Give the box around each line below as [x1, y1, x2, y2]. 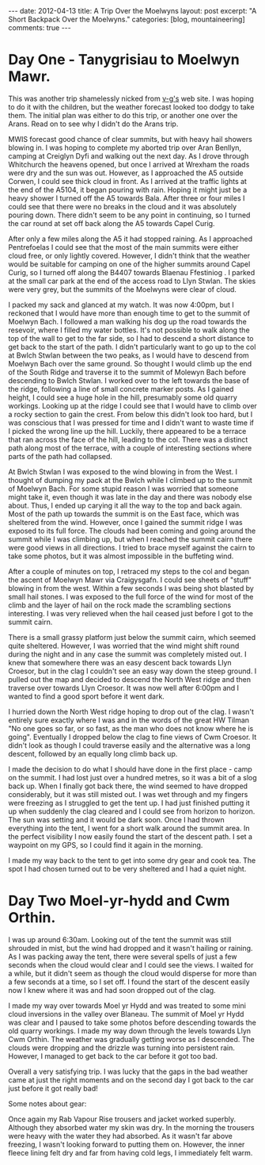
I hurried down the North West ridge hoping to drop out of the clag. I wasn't [8, 707, 255, 716]
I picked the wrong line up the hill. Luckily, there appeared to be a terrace [8, 426, 247, 435]
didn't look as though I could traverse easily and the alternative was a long [8, 740, 251, 750]
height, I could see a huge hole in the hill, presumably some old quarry [8, 393, 237, 402]
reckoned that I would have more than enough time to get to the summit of [8, 308, 251, 318]
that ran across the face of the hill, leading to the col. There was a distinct [8, 435, 248, 444]
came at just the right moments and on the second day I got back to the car [8, 1075, 254, 1084]
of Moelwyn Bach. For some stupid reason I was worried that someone [8, 484, 239, 493]
